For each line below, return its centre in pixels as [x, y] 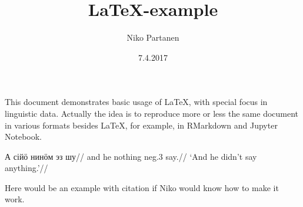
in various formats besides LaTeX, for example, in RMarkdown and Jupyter [141, 125]
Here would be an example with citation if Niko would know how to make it [142, 187]
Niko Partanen [153, 37]
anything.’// [26, 168]
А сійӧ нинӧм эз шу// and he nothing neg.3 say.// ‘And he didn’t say [131, 156]
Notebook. [24, 137]
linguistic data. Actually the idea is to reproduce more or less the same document [152, 113]
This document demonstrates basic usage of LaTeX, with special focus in [136, 102]
